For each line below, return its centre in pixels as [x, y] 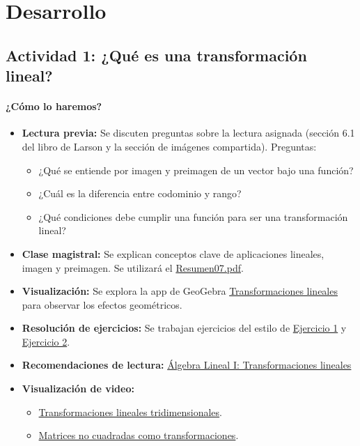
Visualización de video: [78, 389]
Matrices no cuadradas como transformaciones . [139, 435]
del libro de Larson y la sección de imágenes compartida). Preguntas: [169, 146]
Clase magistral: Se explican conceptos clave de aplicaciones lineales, [173, 253]
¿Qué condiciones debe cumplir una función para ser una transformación [193, 216]
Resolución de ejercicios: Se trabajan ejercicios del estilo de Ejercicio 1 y [184, 328]
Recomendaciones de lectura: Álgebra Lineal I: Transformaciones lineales [187, 365]
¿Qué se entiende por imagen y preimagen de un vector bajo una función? [196, 170]
